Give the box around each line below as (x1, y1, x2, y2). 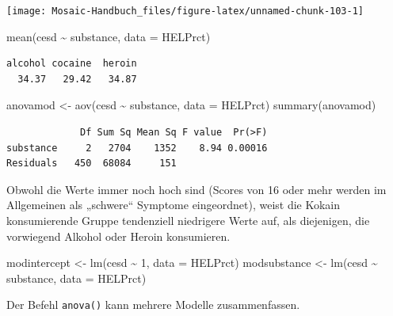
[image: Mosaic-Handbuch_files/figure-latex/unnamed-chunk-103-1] (6, 6, 364, 17)
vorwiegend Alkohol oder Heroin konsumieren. (6, 227, 231, 244)
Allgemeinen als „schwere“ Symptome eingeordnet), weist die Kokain (6, 196, 341, 213)
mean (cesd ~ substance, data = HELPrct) (6, 28, 211, 44)
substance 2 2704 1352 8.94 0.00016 (6, 142, 268, 154)
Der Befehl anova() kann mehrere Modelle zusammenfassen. (6, 296, 300, 313)
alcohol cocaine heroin (6, 58, 137, 70)
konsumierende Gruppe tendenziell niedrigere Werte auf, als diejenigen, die (6, 212, 370, 228)
